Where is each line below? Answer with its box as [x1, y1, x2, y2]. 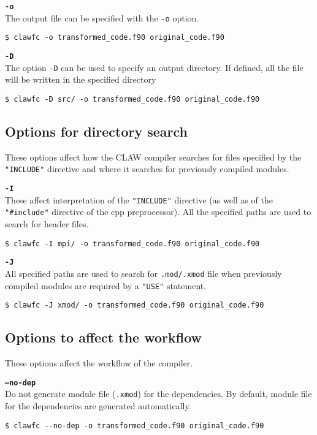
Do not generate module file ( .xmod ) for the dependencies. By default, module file [5, 387, 312, 400]
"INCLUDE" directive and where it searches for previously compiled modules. [5, 162, 289, 175]
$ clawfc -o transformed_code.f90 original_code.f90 [5, 33, 224, 42]
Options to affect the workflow [5, 328, 202, 347]
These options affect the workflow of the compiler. [5, 357, 193, 369]
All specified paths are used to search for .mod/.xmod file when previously [5, 267, 282, 279]
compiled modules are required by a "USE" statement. [5, 279, 207, 292]
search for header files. [5, 217, 89, 230]
